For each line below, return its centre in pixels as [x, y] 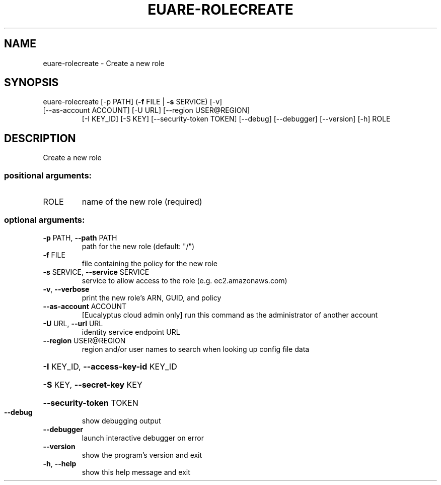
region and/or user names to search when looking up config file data [196, 349]
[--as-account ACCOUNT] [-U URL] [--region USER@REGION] [146, 110]
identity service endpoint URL [131, 332]
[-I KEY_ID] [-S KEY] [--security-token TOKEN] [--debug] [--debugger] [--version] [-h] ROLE [236, 119]
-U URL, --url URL [73, 323]
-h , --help [60, 463]
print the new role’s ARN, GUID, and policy [152, 297]
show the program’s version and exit [142, 455]
